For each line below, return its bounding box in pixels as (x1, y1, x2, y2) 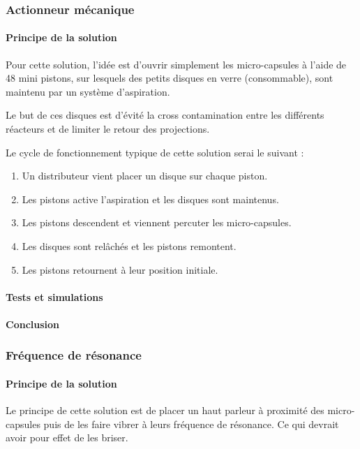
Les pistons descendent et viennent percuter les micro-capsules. (22, 215, 292, 230)
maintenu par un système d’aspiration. (6, 84, 170, 98)
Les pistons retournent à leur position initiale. (22, 262, 218, 277)
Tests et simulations (6, 289, 103, 304)
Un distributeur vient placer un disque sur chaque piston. (22, 168, 268, 183)
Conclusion (6, 316, 60, 331)
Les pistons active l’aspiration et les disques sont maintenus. (22, 191, 279, 206)
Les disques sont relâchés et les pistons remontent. (22, 238, 237, 253)
